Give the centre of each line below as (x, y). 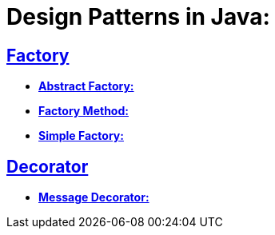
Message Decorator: (94, 197)
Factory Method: (84, 111)
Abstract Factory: (86, 86)
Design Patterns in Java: (138, 17)
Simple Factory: (81, 136)
